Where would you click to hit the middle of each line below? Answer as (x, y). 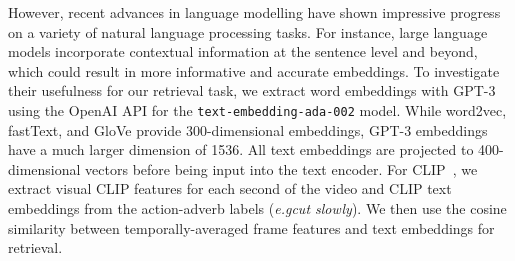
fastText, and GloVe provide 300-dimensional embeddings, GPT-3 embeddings (248, 129)
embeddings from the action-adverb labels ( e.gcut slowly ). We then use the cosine (257, 208)
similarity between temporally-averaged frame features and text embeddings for (251, 227)
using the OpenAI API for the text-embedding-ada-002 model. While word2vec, (257, 109)
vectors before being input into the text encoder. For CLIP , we (281, 168)
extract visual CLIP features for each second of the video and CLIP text (230, 188)
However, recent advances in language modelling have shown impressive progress (254, 12)
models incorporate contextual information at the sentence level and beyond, (243, 51)
